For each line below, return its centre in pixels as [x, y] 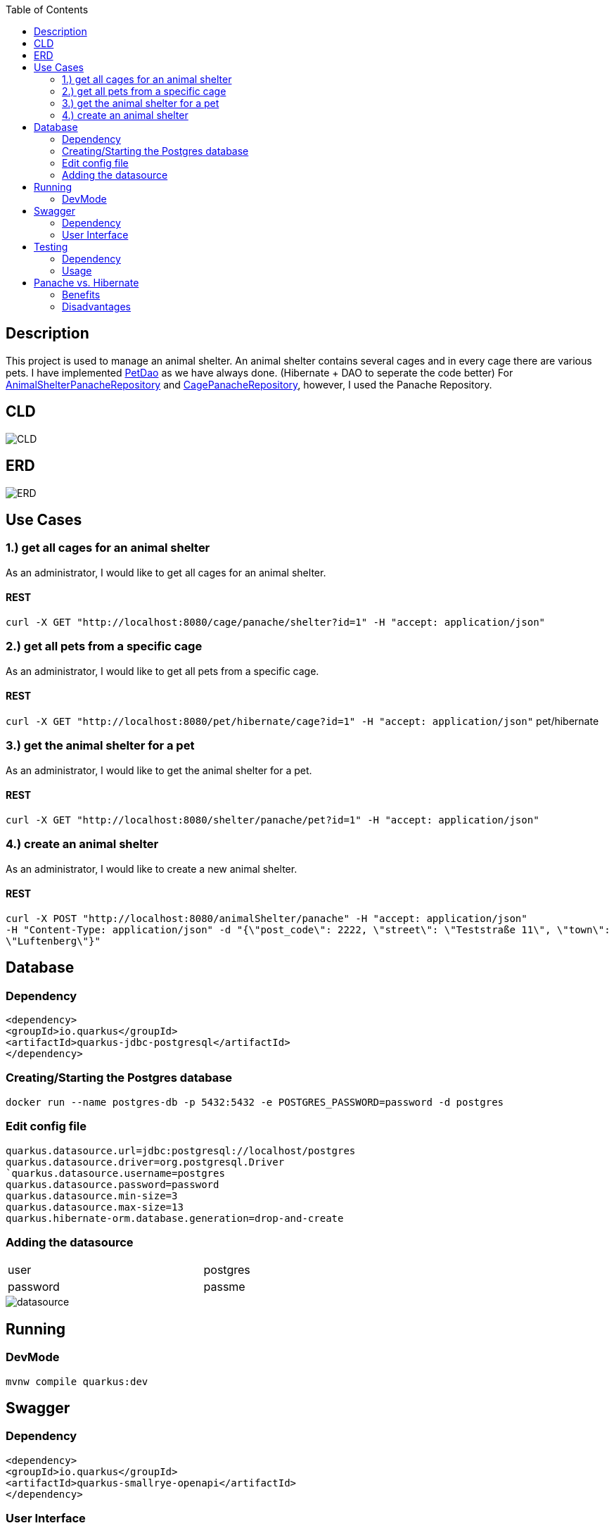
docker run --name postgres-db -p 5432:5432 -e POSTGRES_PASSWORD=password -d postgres [255, 1102]
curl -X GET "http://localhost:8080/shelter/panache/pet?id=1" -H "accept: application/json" [273, 820]
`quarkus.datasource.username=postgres [115, 1173]
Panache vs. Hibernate [87, 283]
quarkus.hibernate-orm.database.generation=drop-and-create [175, 1218]
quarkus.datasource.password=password [113, 1184]
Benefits [81, 295]
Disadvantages [96, 307]
